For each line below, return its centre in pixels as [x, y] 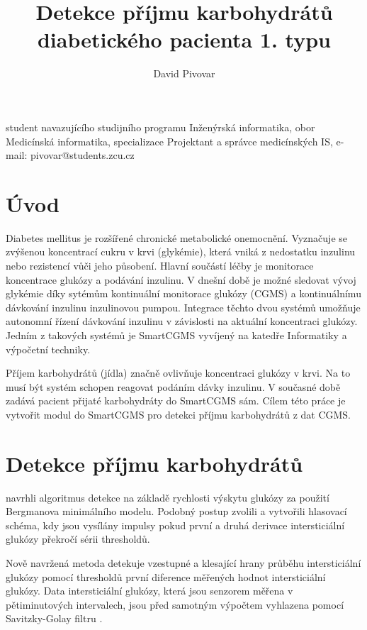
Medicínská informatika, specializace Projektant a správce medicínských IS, [169, 141]
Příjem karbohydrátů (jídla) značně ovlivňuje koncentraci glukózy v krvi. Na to [178, 373]
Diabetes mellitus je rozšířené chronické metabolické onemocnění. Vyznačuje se [177, 237]
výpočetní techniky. [48, 349]
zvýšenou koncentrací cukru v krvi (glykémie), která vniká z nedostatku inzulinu [181, 252]
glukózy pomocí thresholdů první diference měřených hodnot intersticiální [166, 576]
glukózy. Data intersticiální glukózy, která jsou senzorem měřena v [149, 591]
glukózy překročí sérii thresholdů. [78, 539]
